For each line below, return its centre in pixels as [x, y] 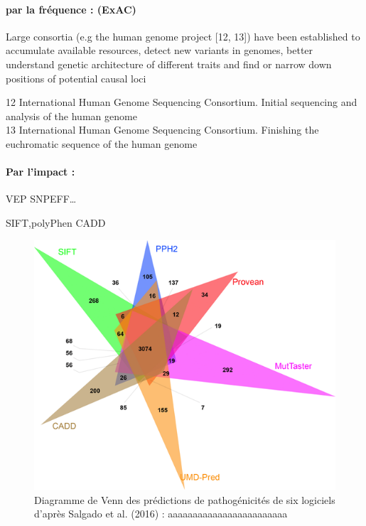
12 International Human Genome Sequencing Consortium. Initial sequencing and [182, 102]
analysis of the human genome [71, 116]
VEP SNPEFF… [41, 199]
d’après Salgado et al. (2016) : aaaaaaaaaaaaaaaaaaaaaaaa [161, 514]
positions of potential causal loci [76, 78]
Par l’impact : [41, 172]
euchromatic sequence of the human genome [102, 143]
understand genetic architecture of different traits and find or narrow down [169, 64]
